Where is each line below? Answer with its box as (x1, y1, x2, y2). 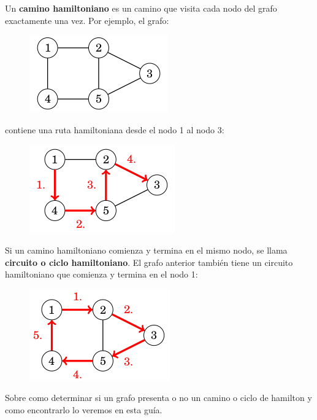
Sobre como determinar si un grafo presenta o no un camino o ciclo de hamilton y (5, 391, 312, 404)
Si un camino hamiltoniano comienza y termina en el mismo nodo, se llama (5, 243, 288, 256)
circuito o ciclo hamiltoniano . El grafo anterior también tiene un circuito (5, 255, 293, 268)
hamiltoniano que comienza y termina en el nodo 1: (5, 268, 198, 281)
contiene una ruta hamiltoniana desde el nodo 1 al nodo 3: (5, 123, 224, 136)
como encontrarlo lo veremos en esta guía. (5, 403, 162, 416)
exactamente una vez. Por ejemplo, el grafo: (5, 14, 169, 26)
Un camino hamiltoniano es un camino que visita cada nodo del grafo (5, 2, 277, 14)
